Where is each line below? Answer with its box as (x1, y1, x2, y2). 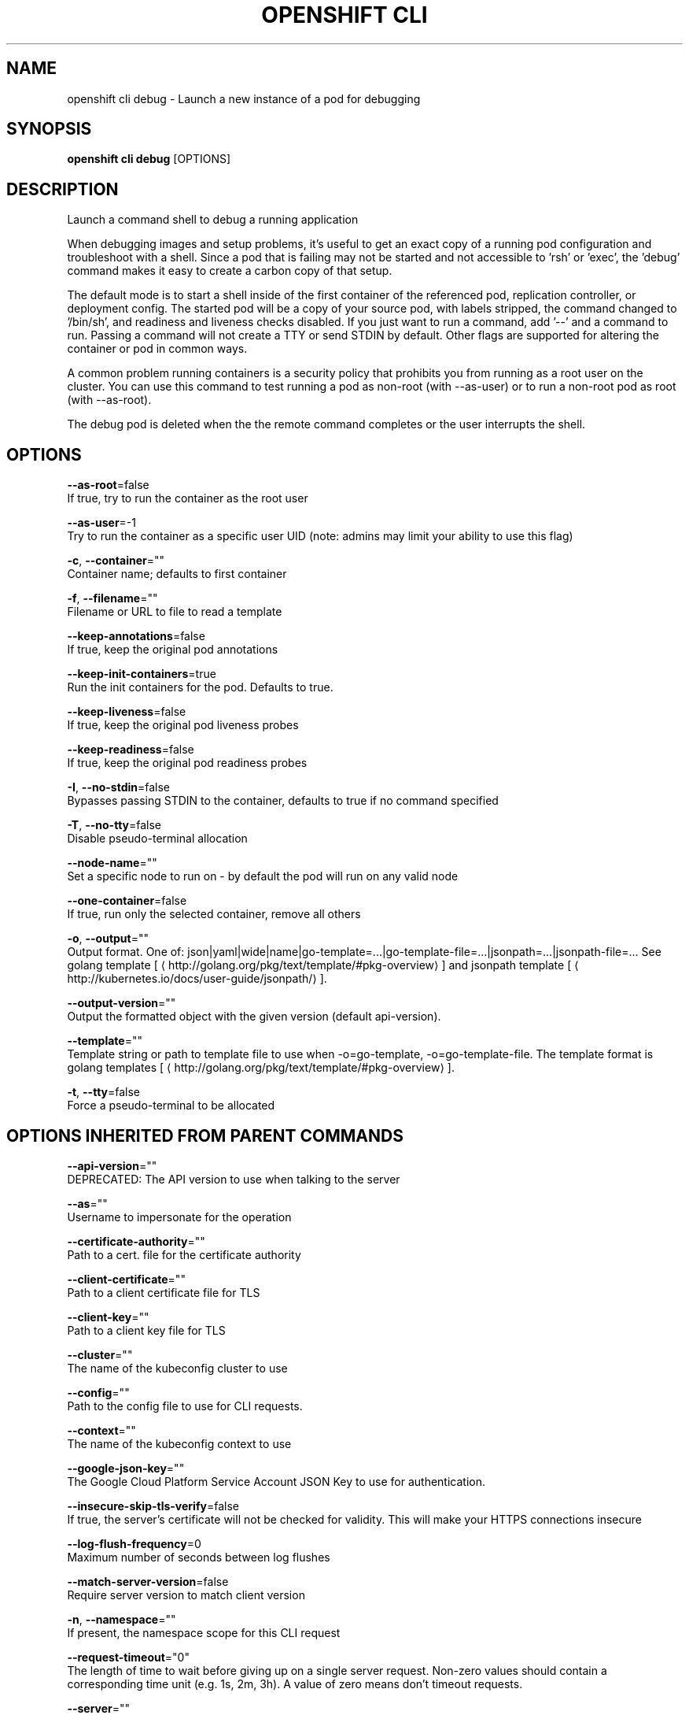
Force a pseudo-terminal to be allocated (67, 1098, 275, 1113)
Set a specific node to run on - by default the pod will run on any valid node (67, 869, 459, 883)
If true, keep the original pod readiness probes (67, 756, 308, 770)
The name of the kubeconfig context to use (67, 1436, 292, 1450)
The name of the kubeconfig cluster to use (67, 1361, 288, 1375)
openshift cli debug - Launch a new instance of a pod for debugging (67, 91, 421, 106)
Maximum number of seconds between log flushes (67, 1550, 330, 1564)
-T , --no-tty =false (67, 818, 162, 832)
